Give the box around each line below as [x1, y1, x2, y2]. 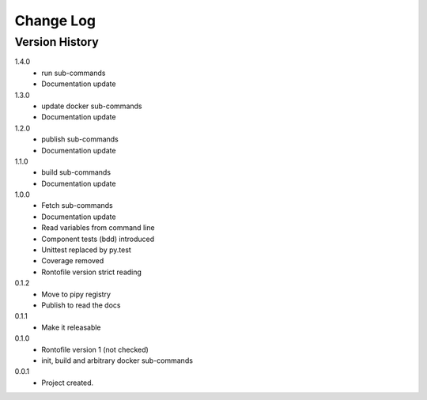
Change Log [14, 12, 96, 29]
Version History [14, 35, 99, 49]
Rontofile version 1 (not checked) [41, 345, 149, 354]
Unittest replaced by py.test [41, 245, 132, 255]
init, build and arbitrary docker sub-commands [41, 356, 194, 365]
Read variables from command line [41, 223, 155, 232]
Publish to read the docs [41, 300, 121, 310]
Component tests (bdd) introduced [41, 234, 154, 243]
